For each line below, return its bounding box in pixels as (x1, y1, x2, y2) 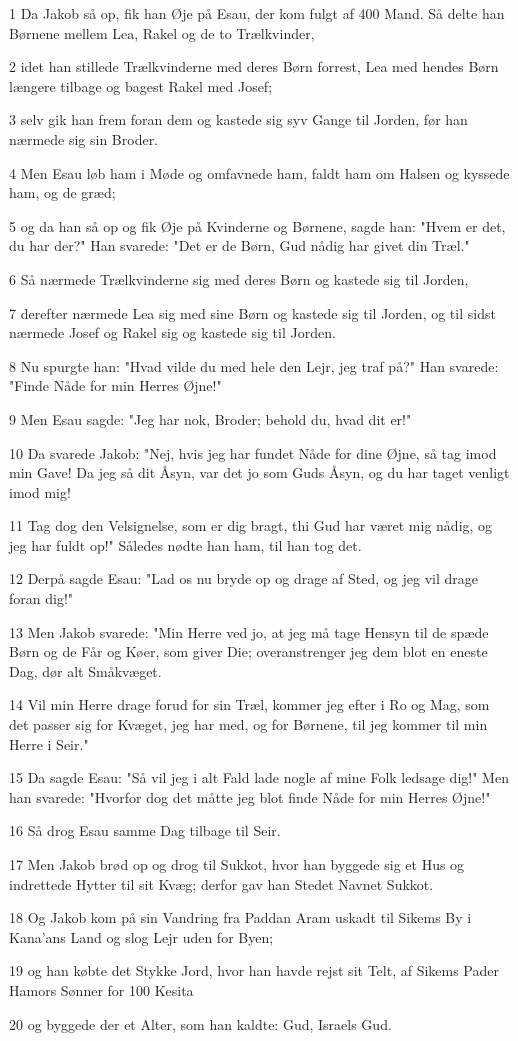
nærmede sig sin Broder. (9, 128, 159, 149)
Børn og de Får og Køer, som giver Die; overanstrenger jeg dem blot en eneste (9, 641, 488, 662)
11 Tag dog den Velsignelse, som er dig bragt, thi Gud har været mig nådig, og (9, 515, 493, 536)
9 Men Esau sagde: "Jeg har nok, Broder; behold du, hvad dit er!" (9, 408, 412, 429)
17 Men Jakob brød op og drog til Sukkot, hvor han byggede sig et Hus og (9, 854, 465, 874)
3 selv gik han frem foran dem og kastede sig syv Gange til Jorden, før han (9, 109, 468, 130)
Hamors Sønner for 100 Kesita (9, 979, 194, 1000)
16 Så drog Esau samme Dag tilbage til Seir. (9, 820, 281, 841)
